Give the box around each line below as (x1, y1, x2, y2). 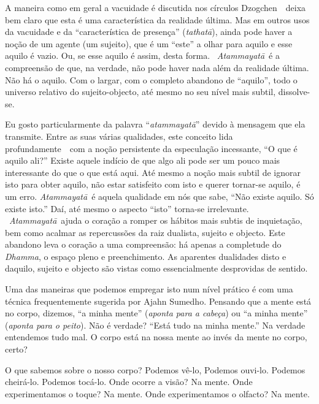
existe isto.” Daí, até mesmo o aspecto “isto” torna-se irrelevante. (5, 202, 249, 215)
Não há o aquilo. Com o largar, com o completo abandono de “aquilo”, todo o (5, 73, 298, 86)
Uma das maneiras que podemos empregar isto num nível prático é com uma (5, 283, 293, 295)
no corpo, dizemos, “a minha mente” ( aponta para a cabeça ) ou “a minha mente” (5, 307, 308, 319)
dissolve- (278, 85, 310, 98)
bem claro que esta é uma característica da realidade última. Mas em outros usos (5, 13, 310, 26)
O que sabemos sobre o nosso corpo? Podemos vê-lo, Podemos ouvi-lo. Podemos (5, 363, 306, 376)
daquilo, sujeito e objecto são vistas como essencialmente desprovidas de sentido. (5, 262, 308, 275)
